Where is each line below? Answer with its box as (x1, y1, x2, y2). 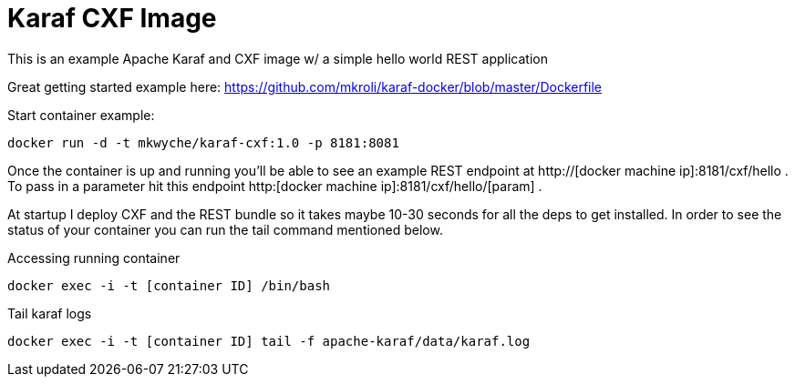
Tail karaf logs (7, 305, 92, 321)
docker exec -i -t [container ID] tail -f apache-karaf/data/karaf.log (7, 333, 531, 349)
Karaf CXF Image (7, 3, 217, 34)
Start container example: (7, 106, 155, 123)
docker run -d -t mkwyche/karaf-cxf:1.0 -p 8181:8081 (7, 135, 399, 150)
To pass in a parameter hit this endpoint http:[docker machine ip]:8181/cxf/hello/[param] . (7, 177, 542, 194)
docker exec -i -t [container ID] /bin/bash (7, 278, 331, 293)
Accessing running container (7, 249, 181, 266)
